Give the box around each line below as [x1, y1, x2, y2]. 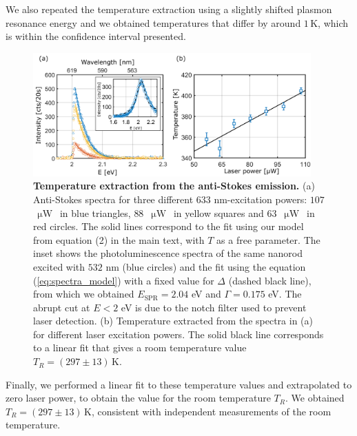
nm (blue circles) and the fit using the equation [105, 259, 306, 273]
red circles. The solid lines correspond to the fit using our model [33, 219, 304, 233]
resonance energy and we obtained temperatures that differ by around [6, 15, 301, 30]
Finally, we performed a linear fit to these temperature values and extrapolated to [6, 377, 352, 391]
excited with [33, 259, 85, 273]
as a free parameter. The [216, 232, 320, 247]
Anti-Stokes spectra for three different [33, 191, 194, 206]
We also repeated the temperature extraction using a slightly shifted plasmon [6, 2, 332, 16]
